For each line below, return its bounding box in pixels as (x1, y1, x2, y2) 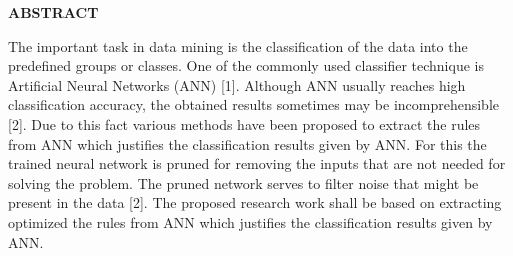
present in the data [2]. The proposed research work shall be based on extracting (8, 192, 502, 213)
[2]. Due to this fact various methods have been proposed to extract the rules (8, 113, 481, 134)
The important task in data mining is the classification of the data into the (8, 35, 468, 56)
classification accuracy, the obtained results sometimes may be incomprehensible (8, 94, 500, 115)
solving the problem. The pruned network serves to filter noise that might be (8, 172, 479, 193)
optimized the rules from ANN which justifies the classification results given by (8, 211, 493, 232)
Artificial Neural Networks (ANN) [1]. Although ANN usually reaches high (8, 74, 466, 95)
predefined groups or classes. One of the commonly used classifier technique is (8, 55, 484, 76)
